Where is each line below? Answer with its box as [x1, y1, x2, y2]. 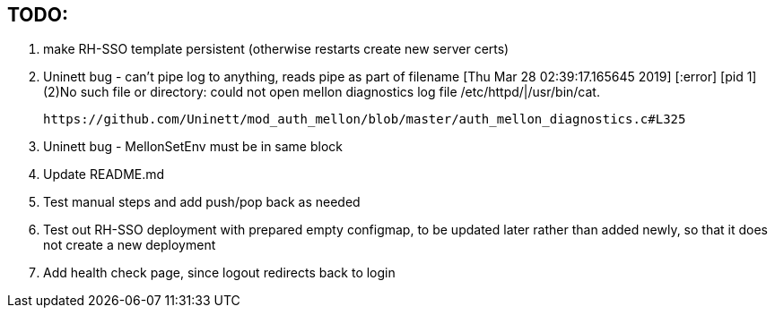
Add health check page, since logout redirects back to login [43, 265, 396, 281]
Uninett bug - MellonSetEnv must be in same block [43, 139, 344, 155]
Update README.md [43, 166, 165, 183]
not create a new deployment [43, 237, 216, 253]
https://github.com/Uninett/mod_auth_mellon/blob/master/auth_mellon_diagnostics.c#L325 [43, 112, 686, 127]
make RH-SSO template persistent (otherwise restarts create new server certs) [43, 41, 509, 57]
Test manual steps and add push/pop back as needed [43, 194, 361, 210]
